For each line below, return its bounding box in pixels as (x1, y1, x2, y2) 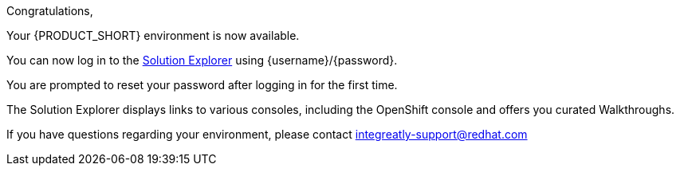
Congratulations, (6, 4, 93, 18)
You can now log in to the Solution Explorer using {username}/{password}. (6, 53, 398, 67)
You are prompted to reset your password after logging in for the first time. (6, 78, 398, 92)
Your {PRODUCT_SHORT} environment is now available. (6, 29, 300, 42)
